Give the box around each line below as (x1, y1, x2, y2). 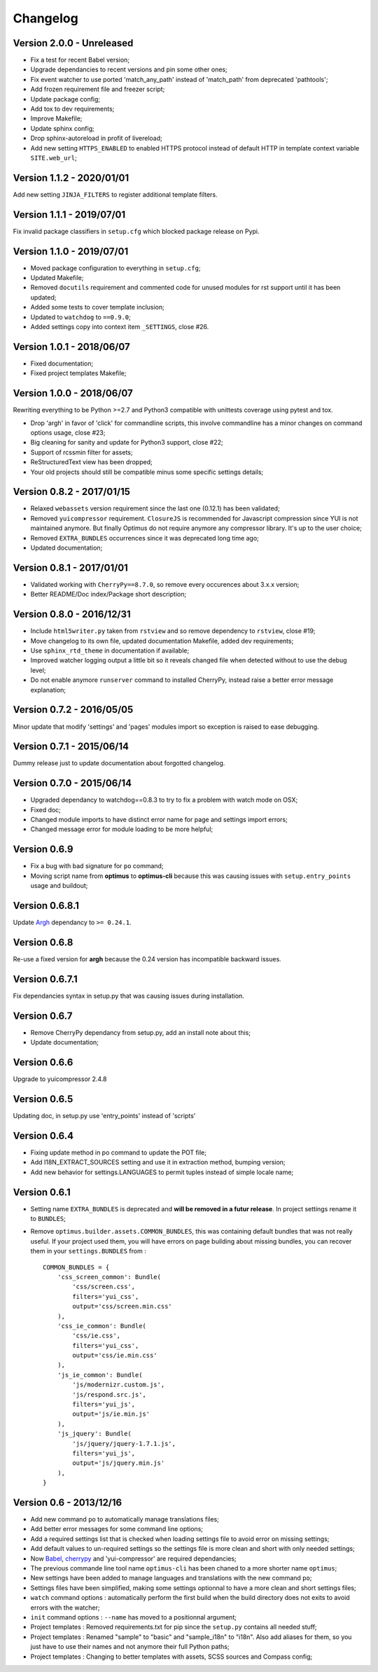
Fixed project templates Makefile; (30, 369, 127, 377)
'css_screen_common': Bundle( (57, 1273, 161, 1281)
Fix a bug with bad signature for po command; (30, 862, 164, 870)
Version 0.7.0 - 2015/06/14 (13, 777, 132, 789)
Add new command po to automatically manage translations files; (30, 1515, 220, 1524)
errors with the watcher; (30, 1603, 100, 1612)
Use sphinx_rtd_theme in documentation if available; (30, 646, 190, 655)
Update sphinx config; (30, 124, 94, 132)
